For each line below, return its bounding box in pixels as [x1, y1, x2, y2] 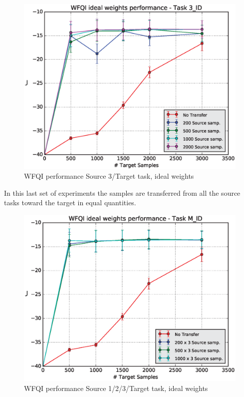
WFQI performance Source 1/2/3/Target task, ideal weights [24, 383, 208, 393]
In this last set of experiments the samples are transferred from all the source [4, 187, 241, 198]
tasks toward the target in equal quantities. [4, 197, 136, 208]
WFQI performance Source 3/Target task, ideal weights [24, 171, 194, 181]
